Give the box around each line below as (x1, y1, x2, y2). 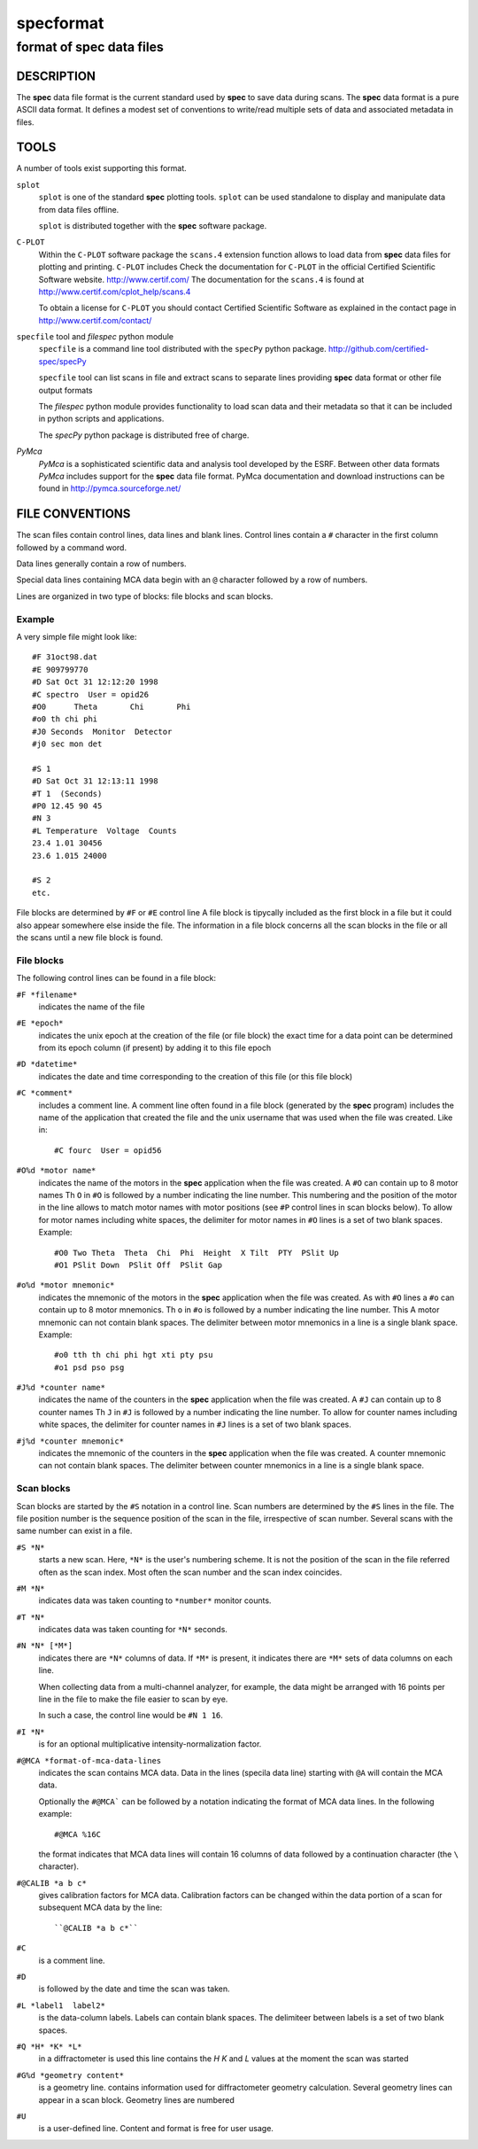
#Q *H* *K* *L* (16, 2042, 83, 2052)
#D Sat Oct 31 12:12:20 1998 (32, 677, 158, 687)
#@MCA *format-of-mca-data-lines (16, 1756, 162, 1765)
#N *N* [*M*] (16, 1640, 73, 1651)
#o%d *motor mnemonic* (16, 1281, 115, 1290)
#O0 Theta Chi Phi (32, 701, 191, 712)
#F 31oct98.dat (32, 652, 98, 662)
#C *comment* (16, 1088, 73, 1098)
